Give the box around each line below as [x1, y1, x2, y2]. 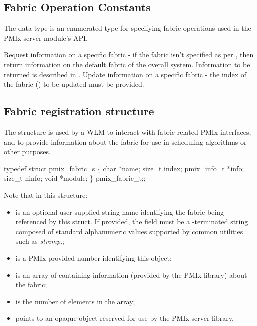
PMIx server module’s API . [4, 32, 88, 43]
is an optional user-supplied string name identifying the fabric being [15, 206, 224, 217]
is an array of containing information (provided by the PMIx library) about [15, 269, 247, 280]
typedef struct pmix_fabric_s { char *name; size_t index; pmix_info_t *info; [4, 163, 244, 173]
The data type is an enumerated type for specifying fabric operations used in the [4, 23, 251, 33]
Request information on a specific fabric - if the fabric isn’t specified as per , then [4, 49, 254, 60]
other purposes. [4, 146, 51, 157]
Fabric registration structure [4, 103, 154, 119]
